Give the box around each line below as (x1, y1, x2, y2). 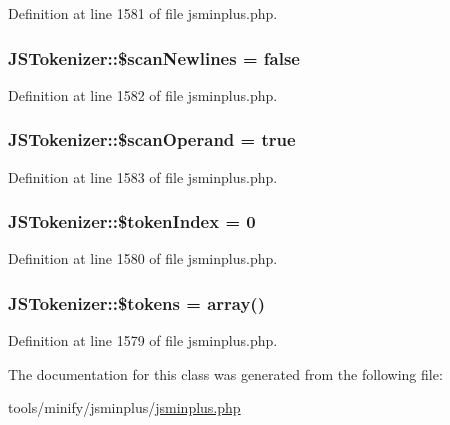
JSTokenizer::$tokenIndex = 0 (8, 209, 256, 234)
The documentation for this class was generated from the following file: (8, 363, 443, 384)
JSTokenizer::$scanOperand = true (8, 127, 296, 152)
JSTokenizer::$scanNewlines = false (8, 45, 300, 70)
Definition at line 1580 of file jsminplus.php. (8, 248, 278, 269)
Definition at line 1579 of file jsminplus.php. (8, 330, 278, 351)
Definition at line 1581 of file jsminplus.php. (8, 3, 278, 23)
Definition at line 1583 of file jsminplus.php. (8, 166, 278, 187)
